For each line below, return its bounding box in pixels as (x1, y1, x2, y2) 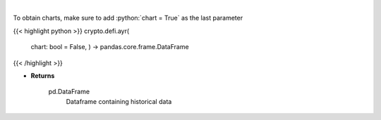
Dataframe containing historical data (66, 97, 172, 105)
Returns (30, 71, 55, 80)
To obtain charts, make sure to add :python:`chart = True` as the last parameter (13, 14, 243, 22)
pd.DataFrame (48, 88, 90, 96)
